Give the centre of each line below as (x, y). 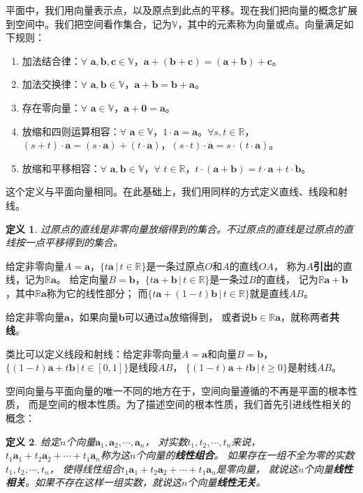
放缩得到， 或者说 (210, 316)
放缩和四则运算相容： (71, 131)
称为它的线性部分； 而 (97, 293)
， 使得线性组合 (85, 468)
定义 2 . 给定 (33, 441)
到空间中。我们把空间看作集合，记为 (89, 23)
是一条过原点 (176, 265)
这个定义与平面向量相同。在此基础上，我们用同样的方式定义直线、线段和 (172, 191)
